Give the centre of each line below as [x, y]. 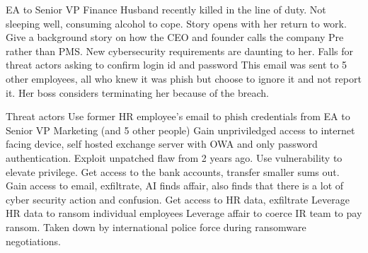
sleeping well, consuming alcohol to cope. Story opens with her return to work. [176, 23]
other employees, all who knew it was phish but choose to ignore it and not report [184, 78]
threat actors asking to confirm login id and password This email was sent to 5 [177, 65]
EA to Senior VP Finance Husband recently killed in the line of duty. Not [166, 9]
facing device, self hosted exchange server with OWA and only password [162, 144]
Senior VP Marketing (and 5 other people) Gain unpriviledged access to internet [180, 130]
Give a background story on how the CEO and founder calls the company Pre [175, 37]
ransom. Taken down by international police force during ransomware [156, 226]
